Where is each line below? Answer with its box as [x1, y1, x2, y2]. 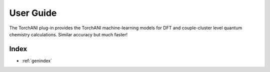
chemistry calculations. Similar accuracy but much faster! [9, 31, 127, 37]
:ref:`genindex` [21, 58, 52, 64]
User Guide [9, 7, 57, 18]
